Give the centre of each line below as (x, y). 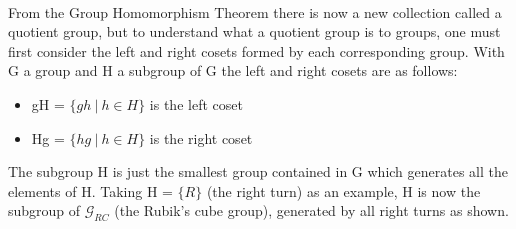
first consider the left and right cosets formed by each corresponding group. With (256, 50)
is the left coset (196, 103)
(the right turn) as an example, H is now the (343, 190)
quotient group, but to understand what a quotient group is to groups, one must (254, 31)
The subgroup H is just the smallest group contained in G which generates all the (258, 171)
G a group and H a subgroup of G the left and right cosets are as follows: (233, 70)
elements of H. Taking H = (90, 190)
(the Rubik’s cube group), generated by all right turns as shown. (311, 210)
